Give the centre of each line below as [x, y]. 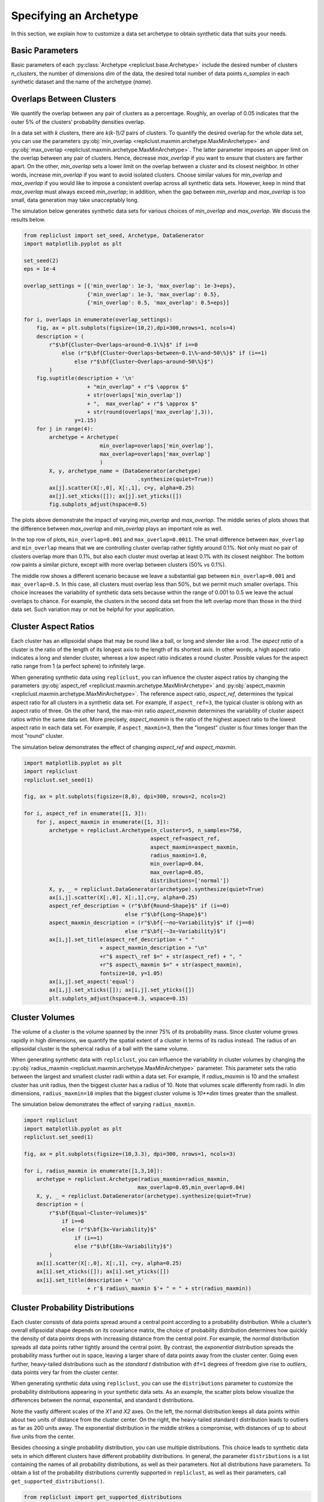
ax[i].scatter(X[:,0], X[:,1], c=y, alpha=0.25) [109, 1263]
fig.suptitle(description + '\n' [85, 378]
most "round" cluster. [37, 736]
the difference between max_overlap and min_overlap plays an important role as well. [117, 528]
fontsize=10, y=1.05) [131, 973]
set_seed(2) [41, 260]
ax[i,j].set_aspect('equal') [92, 981]
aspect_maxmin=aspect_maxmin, [195, 847]
